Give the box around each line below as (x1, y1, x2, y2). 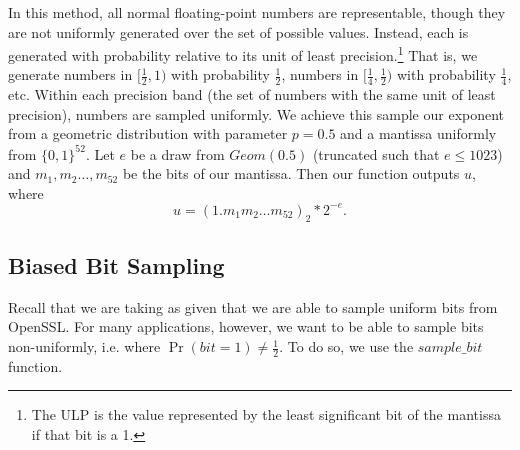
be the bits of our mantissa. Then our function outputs (122, 163, 460, 184)
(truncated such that (312, 143, 440, 164)
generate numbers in (8, 64, 133, 85)
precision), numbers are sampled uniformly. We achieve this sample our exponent (8, 103, 505, 124)
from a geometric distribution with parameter (8, 123, 288, 144)
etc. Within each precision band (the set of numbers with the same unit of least (8, 84, 496, 105)
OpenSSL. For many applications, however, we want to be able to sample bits (8, 316, 484, 337)
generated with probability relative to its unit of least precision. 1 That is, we (8, 42, 478, 65)
